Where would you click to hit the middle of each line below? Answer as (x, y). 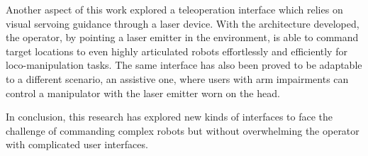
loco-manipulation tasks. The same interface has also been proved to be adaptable (184, 65)
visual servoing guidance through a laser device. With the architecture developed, (183, 23)
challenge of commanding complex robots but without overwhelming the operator (183, 130)
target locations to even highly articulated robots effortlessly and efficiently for (177, 51)
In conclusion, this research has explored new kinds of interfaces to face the (169, 117)
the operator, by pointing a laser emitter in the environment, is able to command (182, 37)
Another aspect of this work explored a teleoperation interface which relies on (174, 9)
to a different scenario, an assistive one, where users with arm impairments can (177, 78)
